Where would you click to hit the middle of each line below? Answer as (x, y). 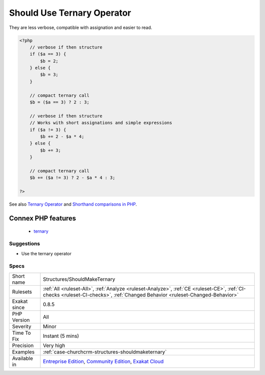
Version (21, 320)
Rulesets (22, 292)
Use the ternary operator (46, 253)
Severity (22, 326)
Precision (23, 345)
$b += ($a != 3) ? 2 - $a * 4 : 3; (72, 178)
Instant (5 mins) (61, 336)
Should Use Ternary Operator (70, 13)
